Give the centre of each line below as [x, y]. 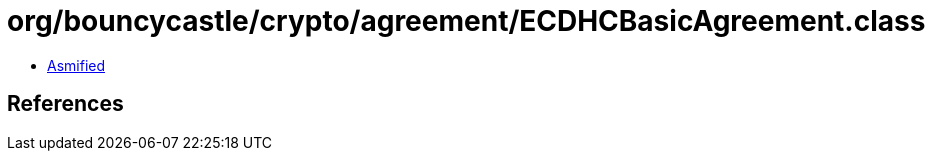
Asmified [76, 65]
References [65, 104]
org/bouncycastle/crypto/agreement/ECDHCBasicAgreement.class [466, 21]
